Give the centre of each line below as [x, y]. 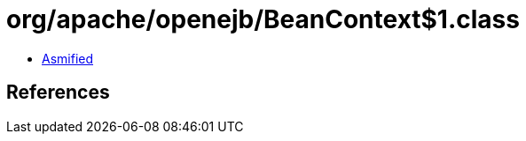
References [58, 93]
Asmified [68, 58]
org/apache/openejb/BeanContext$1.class [263, 19]
